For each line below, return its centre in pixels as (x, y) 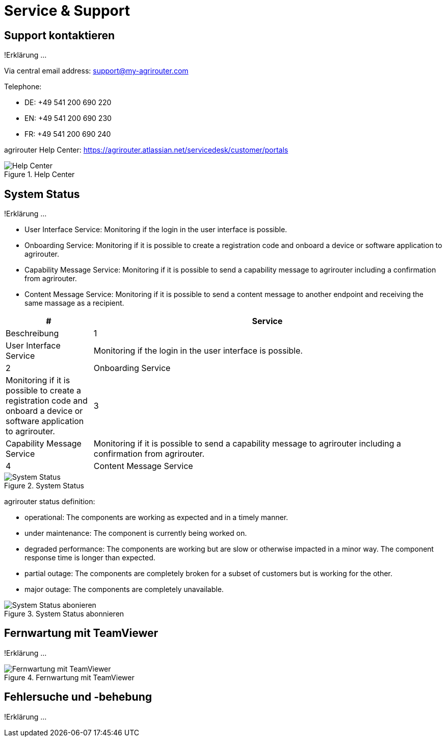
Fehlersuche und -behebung (78, 697)
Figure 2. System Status (44, 486)
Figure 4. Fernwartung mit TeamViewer (69, 677)
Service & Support (67, 11)
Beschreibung (32, 334)
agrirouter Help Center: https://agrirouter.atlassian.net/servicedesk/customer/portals (146, 150)
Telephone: (23, 87)
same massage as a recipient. (74, 303)
